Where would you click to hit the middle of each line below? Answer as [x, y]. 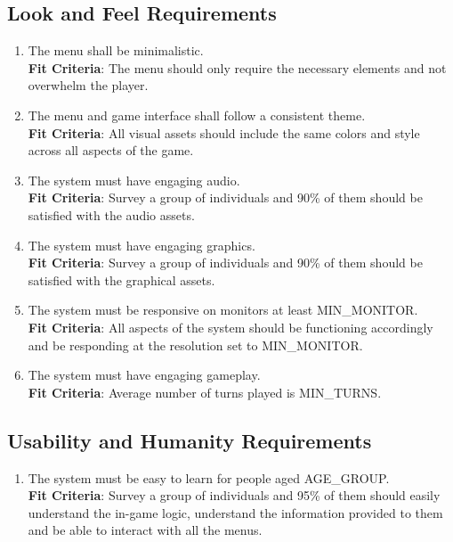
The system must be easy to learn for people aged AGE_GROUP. [209, 477]
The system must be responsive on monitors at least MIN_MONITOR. [223, 310]
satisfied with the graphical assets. [121, 279]
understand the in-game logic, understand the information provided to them [235, 512]
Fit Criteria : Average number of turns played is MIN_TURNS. [205, 392]
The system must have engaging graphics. [142, 245]
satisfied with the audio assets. [111, 214]
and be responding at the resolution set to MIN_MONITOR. [195, 345]
